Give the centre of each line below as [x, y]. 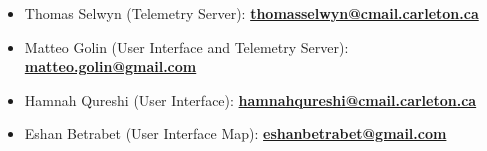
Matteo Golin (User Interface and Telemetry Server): [186, 46]
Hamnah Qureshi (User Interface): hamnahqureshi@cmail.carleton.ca [250, 99]
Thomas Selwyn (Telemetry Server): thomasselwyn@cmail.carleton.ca [251, 13]
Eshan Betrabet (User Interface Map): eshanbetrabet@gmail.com [235, 133]
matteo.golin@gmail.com [110, 66]
